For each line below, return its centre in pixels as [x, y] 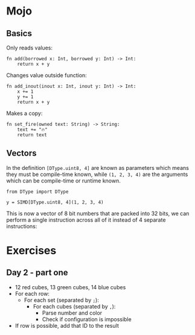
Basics [19, 33]
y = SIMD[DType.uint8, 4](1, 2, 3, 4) [55, 202]
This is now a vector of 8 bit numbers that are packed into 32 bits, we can [98, 213]
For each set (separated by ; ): [62, 300]
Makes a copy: [24, 113]
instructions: [22, 226]
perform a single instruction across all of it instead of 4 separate [86, 220]
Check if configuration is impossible [87, 319]
